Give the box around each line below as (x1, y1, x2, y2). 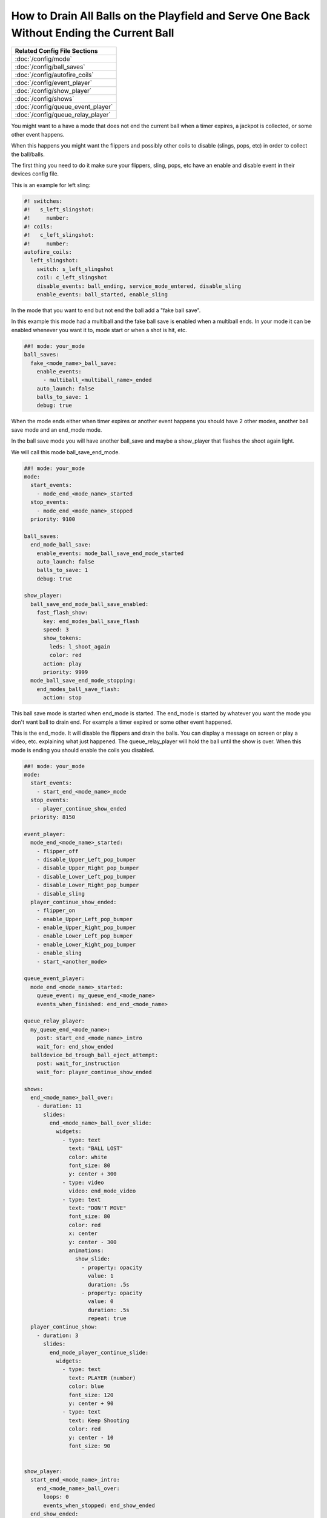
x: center (68, 1230, 98, 1237)
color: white (68, 1154, 107, 1160)
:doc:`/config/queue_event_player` (15, 103, 113, 111)
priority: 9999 (43, 669, 88, 675)
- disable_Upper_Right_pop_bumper (36, 865, 139, 871)
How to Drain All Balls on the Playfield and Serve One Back (11, 9, 310, 22)
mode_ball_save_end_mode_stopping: (30, 677, 136, 684)
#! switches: (24, 197, 63, 205)
